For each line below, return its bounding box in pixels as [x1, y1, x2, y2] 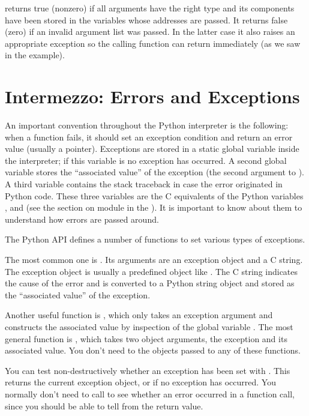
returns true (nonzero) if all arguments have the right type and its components [5, 2, 295, 14]
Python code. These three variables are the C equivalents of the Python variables [5, 189, 304, 202]
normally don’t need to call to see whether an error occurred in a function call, [5, 387, 295, 400]
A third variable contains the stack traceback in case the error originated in [5, 178, 283, 190]
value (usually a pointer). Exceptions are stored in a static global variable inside [5, 142, 299, 155]
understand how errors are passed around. [5, 213, 159, 225]
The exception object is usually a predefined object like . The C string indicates [5, 265, 298, 277]
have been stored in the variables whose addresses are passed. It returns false [5, 13, 288, 26]
